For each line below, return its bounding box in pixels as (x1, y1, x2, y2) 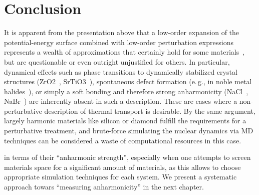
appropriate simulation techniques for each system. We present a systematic (4, 171, 237, 182)
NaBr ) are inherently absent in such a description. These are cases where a (4, 96, 237, 106)
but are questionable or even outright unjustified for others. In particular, (4, 56, 230, 67)
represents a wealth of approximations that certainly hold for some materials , (4, 47, 245, 57)
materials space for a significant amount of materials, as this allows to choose (4, 161, 241, 172)
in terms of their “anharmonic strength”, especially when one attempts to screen (4, 152, 251, 162)
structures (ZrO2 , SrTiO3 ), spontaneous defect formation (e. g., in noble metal (4, 76, 252, 87)
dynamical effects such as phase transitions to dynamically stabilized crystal (4, 66, 237, 77)
